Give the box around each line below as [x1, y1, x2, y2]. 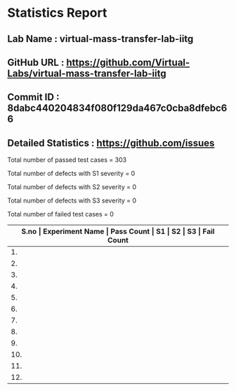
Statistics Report [7, 5, 107, 21]
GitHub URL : [7, 56, 65, 68]
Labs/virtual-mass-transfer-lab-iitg [7, 67, 166, 79]
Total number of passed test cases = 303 [7, 156, 127, 164]
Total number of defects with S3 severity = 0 [7, 196, 137, 205]
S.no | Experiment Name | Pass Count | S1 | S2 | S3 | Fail [21, 226, 215, 236]
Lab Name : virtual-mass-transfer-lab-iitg [7, 33, 194, 45]
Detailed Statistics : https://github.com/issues [7, 137, 215, 149]
